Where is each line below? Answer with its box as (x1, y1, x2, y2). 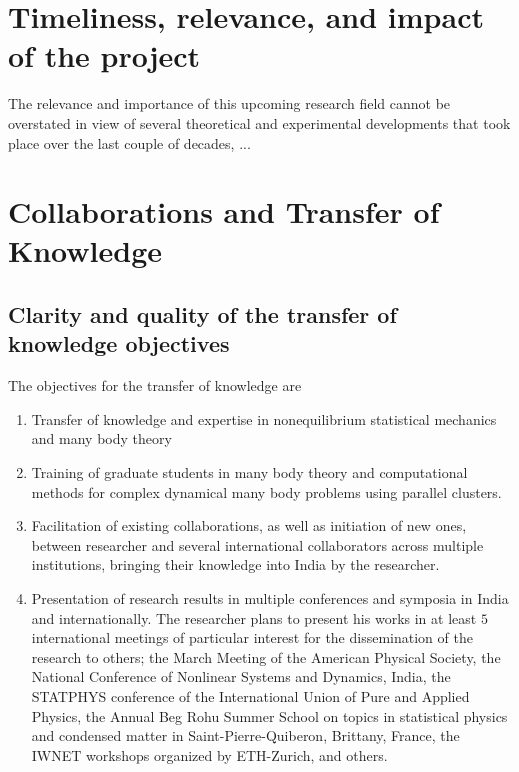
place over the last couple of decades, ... (8, 132, 251, 153)
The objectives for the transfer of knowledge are (8, 375, 302, 396)
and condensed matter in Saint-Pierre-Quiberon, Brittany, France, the (31, 725, 460, 746)
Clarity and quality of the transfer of (8, 299, 397, 330)
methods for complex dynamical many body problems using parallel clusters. (31, 481, 502, 502)
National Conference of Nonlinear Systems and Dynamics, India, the (31, 666, 451, 687)
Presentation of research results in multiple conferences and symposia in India (31, 588, 509, 608)
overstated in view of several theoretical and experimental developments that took (8, 112, 511, 133)
